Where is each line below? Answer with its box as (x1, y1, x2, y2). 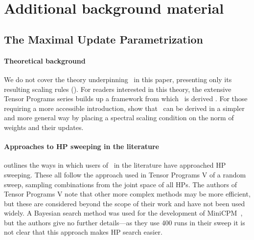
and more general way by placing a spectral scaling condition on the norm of (4, 112, 234, 123)
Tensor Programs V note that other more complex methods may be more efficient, (4, 189, 251, 199)
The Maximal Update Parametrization (4, 31, 203, 46)
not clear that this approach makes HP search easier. (4, 227, 162, 237)
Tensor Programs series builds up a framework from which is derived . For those (4, 93, 248, 104)
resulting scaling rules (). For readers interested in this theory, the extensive (4, 84, 231, 94)
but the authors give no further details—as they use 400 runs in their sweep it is (4, 217, 245, 227)
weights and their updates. (4, 122, 84, 132)
